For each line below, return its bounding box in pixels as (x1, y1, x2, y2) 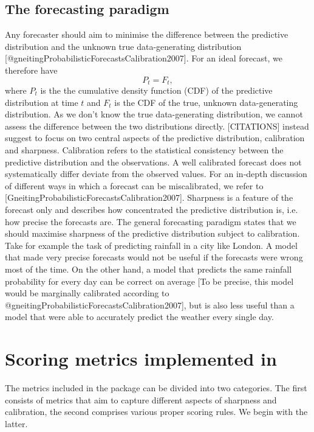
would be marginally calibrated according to (5, 287, 169, 299)
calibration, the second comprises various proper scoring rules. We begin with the (5, 405, 308, 418)
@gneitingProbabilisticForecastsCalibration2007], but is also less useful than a (5, 298, 295, 311)
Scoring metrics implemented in (5, 346, 277, 371)
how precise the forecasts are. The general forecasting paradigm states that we (5, 215, 296, 228)
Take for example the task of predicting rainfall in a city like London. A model (5, 239, 298, 251)
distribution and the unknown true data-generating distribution (5, 40, 242, 52)
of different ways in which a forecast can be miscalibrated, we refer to (5, 179, 264, 192)
